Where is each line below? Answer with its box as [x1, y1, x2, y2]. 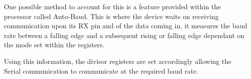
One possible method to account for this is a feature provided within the [4, 1, 221, 11]
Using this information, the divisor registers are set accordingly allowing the [4, 56, 231, 66]
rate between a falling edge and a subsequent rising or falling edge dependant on [4, 30, 245, 40]
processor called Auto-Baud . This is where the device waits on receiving [4, 11, 219, 21]
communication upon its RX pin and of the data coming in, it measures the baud [4, 20, 248, 31]
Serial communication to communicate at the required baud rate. [4, 65, 198, 76]
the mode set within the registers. [4, 39, 105, 50]
